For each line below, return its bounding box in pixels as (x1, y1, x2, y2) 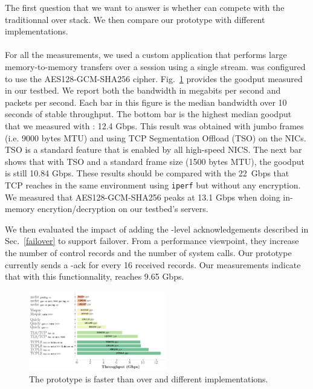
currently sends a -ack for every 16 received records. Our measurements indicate (5, 258, 301, 271)
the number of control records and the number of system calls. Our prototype (5, 246, 292, 259)
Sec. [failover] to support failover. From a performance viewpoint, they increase (5, 234, 299, 247)
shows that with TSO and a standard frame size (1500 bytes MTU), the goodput (5, 155, 305, 167)
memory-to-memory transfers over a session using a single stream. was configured (5, 60, 306, 72)
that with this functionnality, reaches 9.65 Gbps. (5, 270, 184, 283)
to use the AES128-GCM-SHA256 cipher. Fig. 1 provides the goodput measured (5, 72, 303, 85)
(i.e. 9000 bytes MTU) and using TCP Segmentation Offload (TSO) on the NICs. (5, 131, 306, 144)
